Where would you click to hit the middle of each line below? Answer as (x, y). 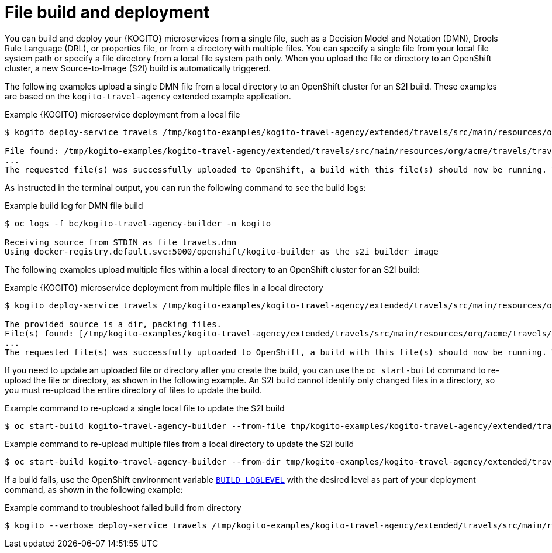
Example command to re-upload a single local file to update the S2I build (145, 408)
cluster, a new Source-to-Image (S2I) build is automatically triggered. (138, 68)
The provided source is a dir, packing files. (113, 324)
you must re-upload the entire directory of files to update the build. (133, 390)
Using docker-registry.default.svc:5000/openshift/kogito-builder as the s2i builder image (222, 251)
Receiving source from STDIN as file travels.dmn (121, 242)
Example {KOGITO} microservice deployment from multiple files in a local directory (164, 287)
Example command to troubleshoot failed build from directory (123, 507)
